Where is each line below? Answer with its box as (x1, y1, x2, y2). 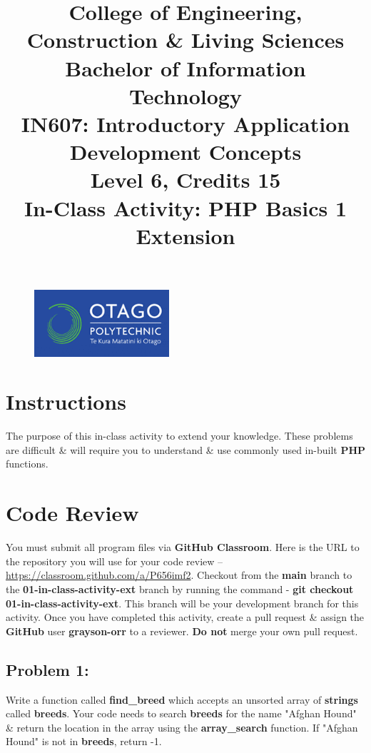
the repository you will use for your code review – (6, 553, 223, 568)
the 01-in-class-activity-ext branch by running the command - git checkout (6, 581, 354, 596)
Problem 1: (6, 658, 89, 680)
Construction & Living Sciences (26, 25, 345, 54)
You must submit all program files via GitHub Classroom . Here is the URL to (6, 540, 360, 555)
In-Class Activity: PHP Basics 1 (24, 193, 347, 222)
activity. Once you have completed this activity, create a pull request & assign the (6, 610, 365, 625)
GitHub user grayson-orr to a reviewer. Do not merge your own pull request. (6, 623, 358, 638)
